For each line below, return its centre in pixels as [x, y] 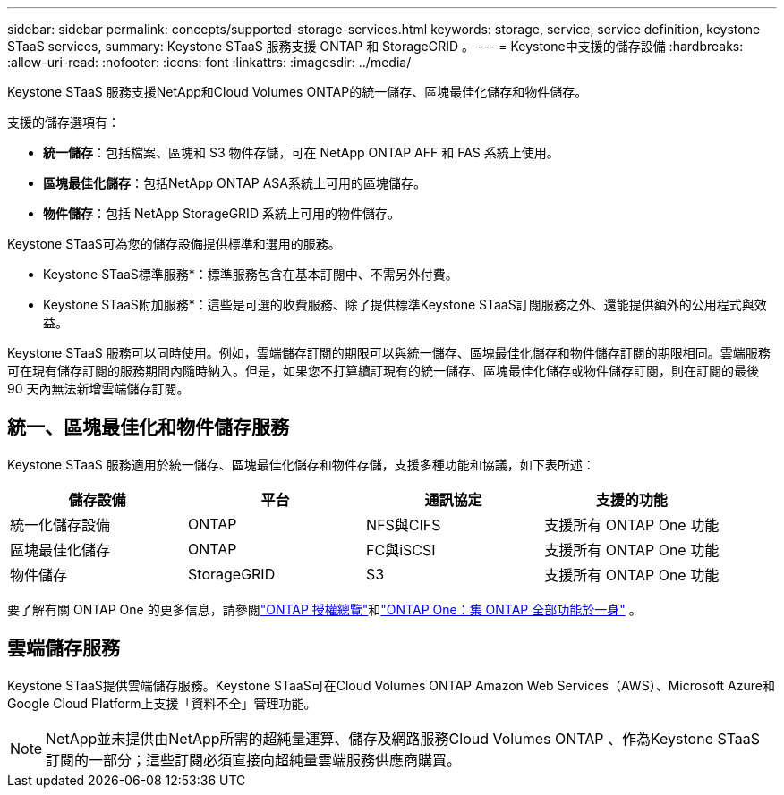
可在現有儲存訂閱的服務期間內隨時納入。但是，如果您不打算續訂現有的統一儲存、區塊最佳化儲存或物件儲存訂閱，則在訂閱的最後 [383, 371]
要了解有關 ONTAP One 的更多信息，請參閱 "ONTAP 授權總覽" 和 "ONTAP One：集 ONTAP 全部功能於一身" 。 [324, 609]
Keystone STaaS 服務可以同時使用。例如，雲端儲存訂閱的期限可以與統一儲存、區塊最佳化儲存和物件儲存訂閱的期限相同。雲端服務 [389, 353]
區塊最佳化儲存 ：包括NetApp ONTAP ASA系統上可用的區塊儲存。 [234, 183]
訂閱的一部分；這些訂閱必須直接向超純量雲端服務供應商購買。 [254, 760]
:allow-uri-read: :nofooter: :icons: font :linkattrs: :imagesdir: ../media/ [209, 62]
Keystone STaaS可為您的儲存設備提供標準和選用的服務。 [174, 244]
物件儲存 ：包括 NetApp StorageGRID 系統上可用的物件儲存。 [222, 213]
